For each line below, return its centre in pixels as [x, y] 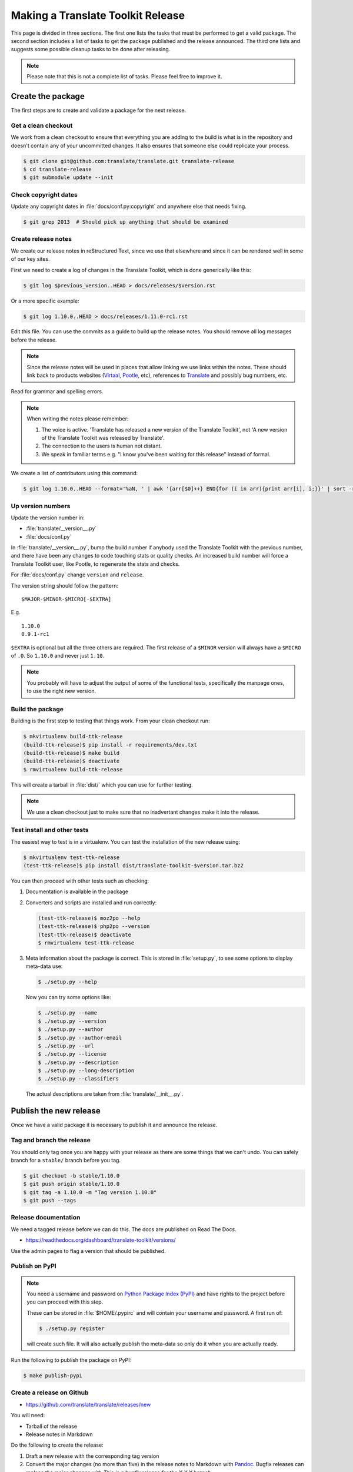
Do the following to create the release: [57, 1445]
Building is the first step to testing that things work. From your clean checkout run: [110, 721]
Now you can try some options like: [68, 997]
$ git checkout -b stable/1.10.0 [71, 1176]
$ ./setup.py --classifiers [78, 1079]
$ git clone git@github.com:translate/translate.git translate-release [129, 161]
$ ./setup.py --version [72, 1021]
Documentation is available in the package [77, 891]
